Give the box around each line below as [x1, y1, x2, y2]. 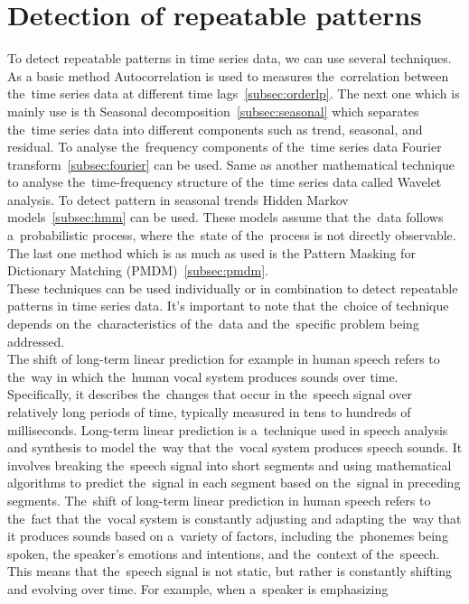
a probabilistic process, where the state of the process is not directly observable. [7, 226, 456, 245]
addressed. [7, 331, 65, 350]
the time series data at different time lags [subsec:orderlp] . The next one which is [7, 84, 460, 103]
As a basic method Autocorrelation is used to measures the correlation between [7, 66, 449, 85]
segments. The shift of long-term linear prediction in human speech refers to [7, 490, 431, 509]
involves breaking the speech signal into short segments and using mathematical [7, 455, 452, 474]
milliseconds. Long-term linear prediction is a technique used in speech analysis [7, 420, 448, 439]
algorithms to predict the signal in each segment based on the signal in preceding [7, 473, 461, 492]
